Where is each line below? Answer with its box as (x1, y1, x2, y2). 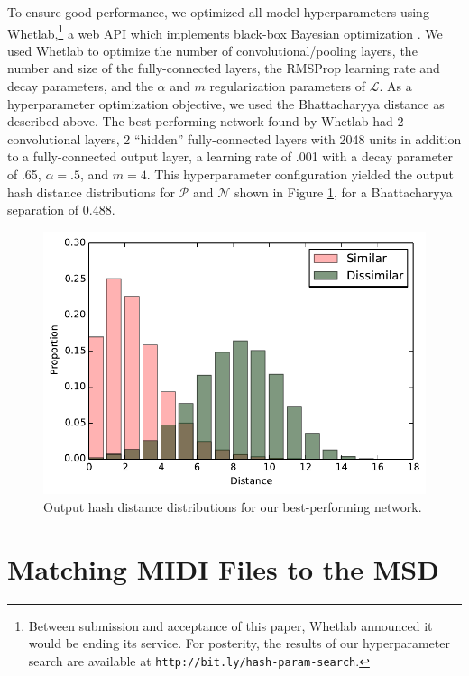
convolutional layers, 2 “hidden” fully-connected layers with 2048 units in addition (7, 129, 462, 148)
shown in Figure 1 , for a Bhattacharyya (234, 182, 453, 201)
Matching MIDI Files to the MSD (7, 550, 439, 587)
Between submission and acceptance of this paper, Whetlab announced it (28, 616, 433, 635)
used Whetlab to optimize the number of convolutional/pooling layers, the (7, 41, 418, 59)
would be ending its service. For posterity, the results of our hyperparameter (28, 634, 450, 653)
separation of (7, 200, 79, 219)
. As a (379, 77, 412, 96)
